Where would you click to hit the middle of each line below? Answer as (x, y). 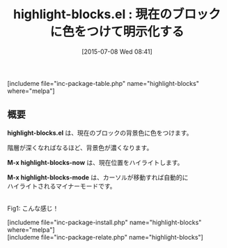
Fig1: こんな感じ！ (33, 208)
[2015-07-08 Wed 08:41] (117, 51)
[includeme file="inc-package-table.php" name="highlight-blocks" (103, 83)
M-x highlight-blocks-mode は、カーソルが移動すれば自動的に (98, 177)
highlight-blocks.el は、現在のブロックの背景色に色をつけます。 (100, 133)
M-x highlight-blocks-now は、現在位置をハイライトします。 (95, 162)
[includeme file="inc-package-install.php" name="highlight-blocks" (104, 222)
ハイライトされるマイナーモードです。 (62, 186)
